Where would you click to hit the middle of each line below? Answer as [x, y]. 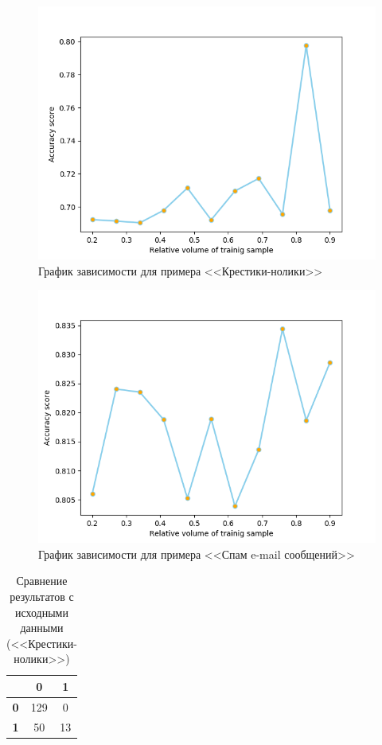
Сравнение [42, 581]
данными [42, 628]
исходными [41, 612]
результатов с [42, 596]
